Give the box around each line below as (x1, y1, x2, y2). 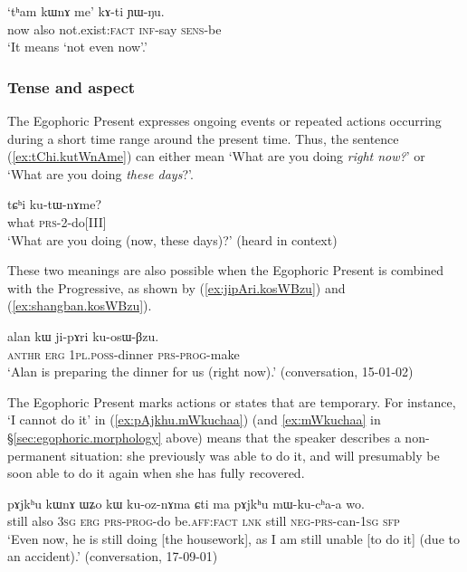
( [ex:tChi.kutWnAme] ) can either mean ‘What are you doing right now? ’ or (7, 147, 425, 166)
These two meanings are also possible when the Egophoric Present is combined (7, 261, 444, 280)
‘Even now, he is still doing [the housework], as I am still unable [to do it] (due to (7, 529, 460, 548)
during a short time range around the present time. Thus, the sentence (7, 129, 399, 148)
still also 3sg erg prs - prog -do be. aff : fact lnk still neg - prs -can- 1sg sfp (7, 511, 400, 530)
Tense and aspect (7, 75, 136, 98)
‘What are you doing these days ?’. (7, 164, 194, 183)
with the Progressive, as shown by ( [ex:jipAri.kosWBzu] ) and (7, 278, 346, 297)
